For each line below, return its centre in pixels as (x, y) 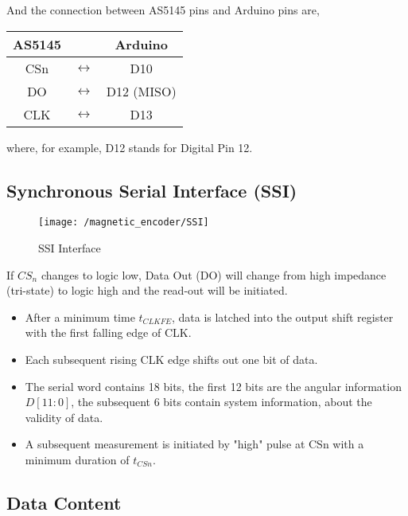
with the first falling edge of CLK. (108, 332)
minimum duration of (77, 459)
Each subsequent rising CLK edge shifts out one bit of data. (171, 360)
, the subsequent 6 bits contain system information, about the (221, 402)
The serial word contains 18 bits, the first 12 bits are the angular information (213, 386)
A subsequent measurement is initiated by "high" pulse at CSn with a (194, 444)
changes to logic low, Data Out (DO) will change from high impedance (214, 274)
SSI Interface (70, 248)
